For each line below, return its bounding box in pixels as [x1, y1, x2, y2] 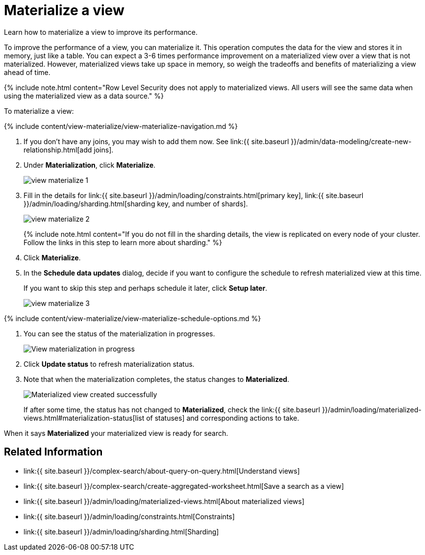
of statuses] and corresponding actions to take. [146, 413, 300, 422]
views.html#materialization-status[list [24, 413, 145, 422]
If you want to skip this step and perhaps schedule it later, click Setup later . [24, 283, 268, 292]
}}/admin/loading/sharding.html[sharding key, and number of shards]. [24, 199, 248, 208]
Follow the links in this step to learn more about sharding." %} [24, 238, 223, 247]
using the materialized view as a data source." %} [4, 91, 164, 100]
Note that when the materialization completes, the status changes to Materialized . [24, 375, 289, 383]
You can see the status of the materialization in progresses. [24, 329, 215, 338]
